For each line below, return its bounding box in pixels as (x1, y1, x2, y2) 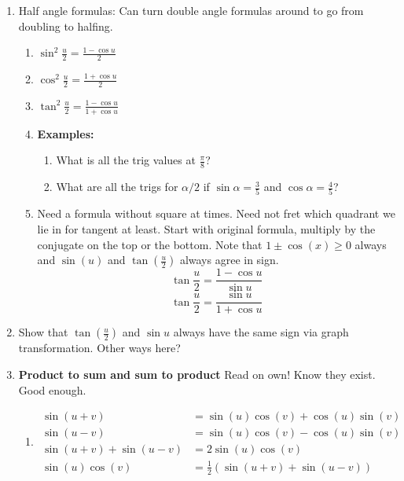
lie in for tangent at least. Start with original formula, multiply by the (37, 221, 376, 237)
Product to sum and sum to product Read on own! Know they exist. (18, 365, 376, 382)
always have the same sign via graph (173, 324, 349, 340)
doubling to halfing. (18, 17, 113, 34)
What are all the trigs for (56, 178, 178, 195)
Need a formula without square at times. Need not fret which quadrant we (37, 205, 395, 222)
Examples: (37, 125, 94, 141)
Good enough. (18, 381, 86, 398)
